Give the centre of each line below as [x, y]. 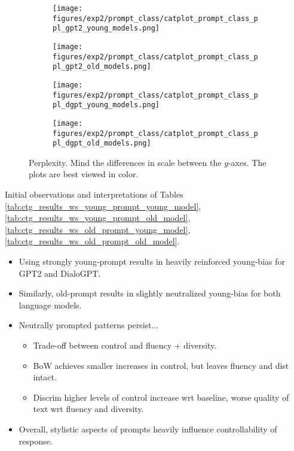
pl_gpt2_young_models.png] [106, 28]
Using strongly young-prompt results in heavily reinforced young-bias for [152, 261]
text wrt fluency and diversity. [88, 409]
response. [36, 441]
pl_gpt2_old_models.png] [102, 67]
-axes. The [247, 162]
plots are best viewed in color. [84, 174]
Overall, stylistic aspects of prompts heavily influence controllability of [148, 429]
